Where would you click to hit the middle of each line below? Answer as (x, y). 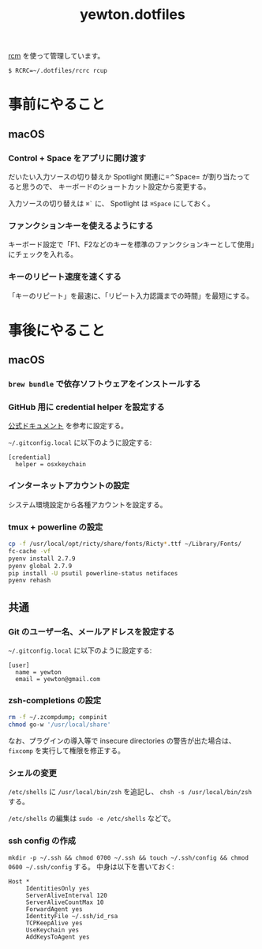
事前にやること (57, 105)
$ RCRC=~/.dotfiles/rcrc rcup (58, 71)
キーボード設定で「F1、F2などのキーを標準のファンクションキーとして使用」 (131, 245)
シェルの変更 (33, 773)
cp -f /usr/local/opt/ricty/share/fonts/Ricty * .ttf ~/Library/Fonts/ (125, 544)
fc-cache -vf (30, 551)
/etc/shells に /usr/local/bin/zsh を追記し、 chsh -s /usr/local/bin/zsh (130, 792)
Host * (19, 881)
